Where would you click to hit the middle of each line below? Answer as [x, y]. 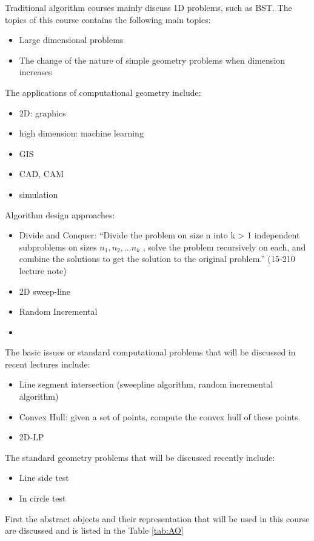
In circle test [42, 498]
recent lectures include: [48, 364]
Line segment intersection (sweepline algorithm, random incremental [146, 384]
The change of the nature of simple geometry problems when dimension [152, 60]
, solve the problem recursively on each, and [224, 247]
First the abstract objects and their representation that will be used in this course [157, 518]
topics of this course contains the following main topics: [108, 19]
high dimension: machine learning [81, 133]
